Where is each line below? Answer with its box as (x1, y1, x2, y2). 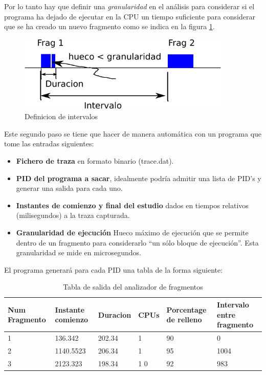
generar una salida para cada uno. (16, 183, 123, 193)
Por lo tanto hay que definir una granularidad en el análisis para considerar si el (4, 1, 255, 11)
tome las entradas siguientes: (4, 138, 94, 149)
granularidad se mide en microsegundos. (16, 247, 141, 258)
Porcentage (166, 304, 207, 315)
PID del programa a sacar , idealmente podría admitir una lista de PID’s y (16, 172, 261, 183)
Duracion (98, 309, 131, 320)
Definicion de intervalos (25, 111, 98, 122)
